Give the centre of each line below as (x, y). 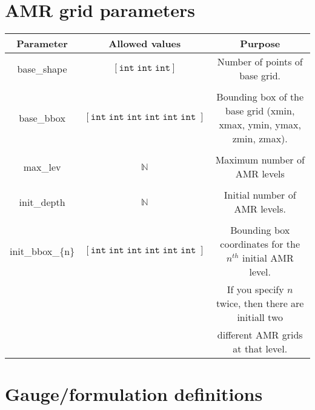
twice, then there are (260, 303)
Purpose (260, 44)
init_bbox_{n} (42, 251)
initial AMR (268, 258)
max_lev (42, 167)
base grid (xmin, (260, 111)
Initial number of (260, 195)
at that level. (260, 349)
